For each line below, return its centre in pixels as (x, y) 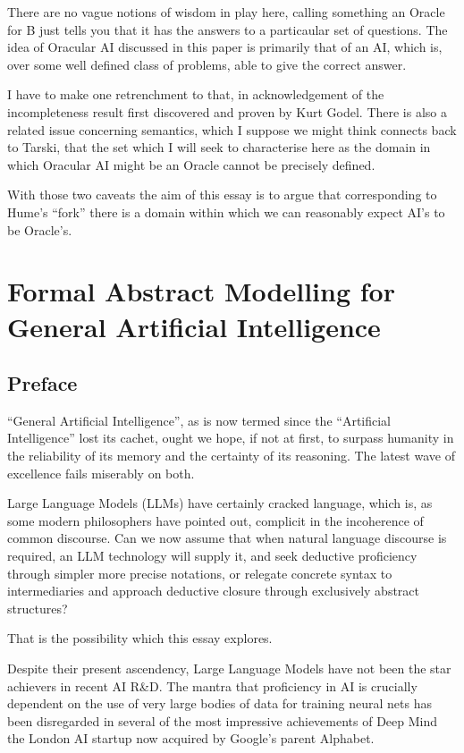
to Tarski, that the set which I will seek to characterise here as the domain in (219, 147)
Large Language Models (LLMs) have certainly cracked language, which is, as (220, 503)
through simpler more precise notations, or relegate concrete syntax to (200, 573)
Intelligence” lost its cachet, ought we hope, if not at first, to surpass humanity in (231, 438)
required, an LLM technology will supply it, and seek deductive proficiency (212, 556)
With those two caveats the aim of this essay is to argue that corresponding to (222, 195)
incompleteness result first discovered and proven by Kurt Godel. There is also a (228, 111)
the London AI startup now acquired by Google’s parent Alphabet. (191, 738)
